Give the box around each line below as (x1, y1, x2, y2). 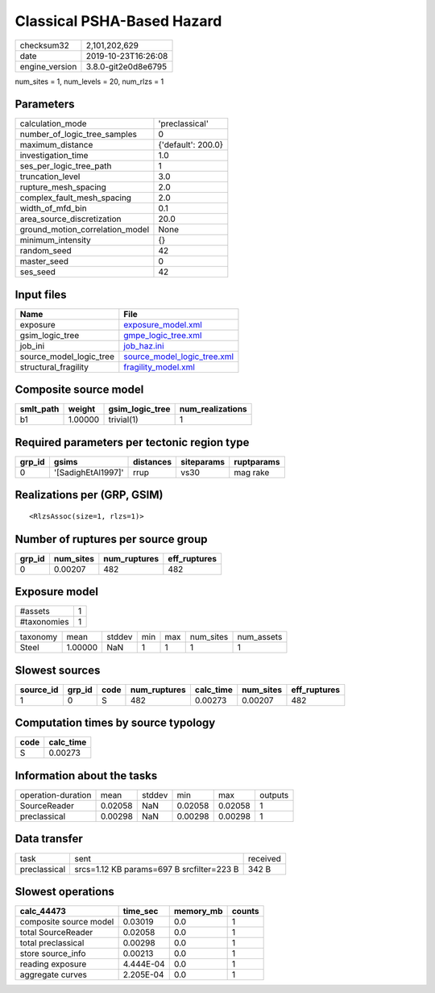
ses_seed (19, 266, 56, 277)
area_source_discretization (19, 214, 122, 225)
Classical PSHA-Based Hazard (14, 12, 222, 30)
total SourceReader (19, 927, 93, 938)
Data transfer (14, 832, 84, 846)
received (247, 853, 281, 864)
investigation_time (19, 150, 89, 161)
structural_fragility (19, 361, 89, 373)
